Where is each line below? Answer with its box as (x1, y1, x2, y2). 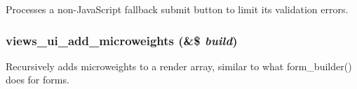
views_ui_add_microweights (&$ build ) (6, 31, 238, 49)
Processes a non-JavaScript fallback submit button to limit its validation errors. (6, 2, 349, 16)
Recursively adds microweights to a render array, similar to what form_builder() (6, 58, 352, 73)
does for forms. (6, 72, 69, 87)
